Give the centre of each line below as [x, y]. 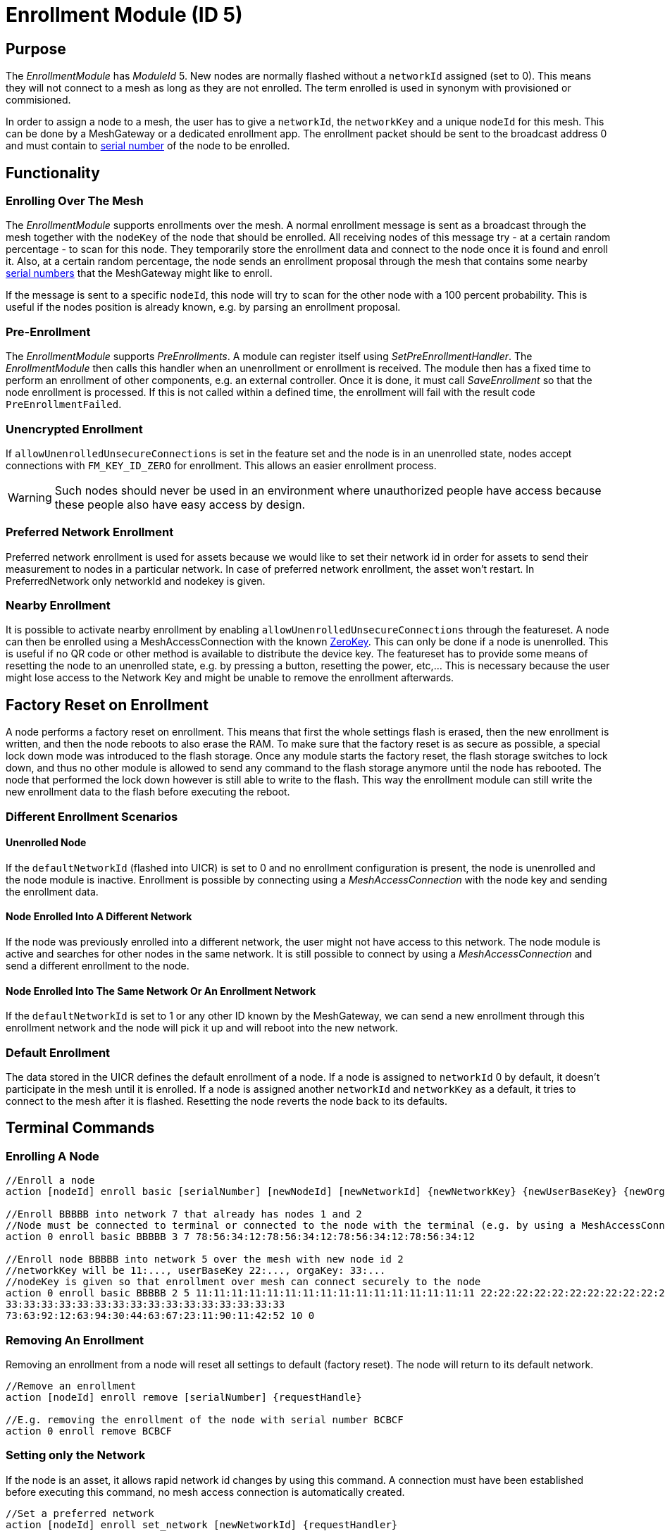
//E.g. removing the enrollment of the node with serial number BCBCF [205, 1419]
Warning [30, 497]
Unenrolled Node [46, 843]
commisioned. [38, 100]
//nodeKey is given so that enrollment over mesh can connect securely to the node [243, 1282]
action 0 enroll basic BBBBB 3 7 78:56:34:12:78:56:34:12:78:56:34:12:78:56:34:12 [240, 1237]
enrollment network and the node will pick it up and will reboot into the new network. [202, 1028]
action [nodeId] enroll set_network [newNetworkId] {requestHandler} [202, 1524]
